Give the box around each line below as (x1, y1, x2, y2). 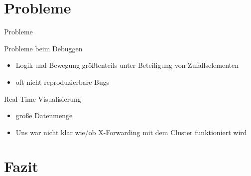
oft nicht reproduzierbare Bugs (15, 76, 110, 87)
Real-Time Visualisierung (4, 93, 81, 104)
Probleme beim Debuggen (4, 43, 83, 53)
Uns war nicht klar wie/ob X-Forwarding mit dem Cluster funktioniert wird (15, 127, 247, 137)
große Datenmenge (15, 110, 73, 121)
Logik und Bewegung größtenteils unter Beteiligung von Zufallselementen (15, 60, 239, 70)
